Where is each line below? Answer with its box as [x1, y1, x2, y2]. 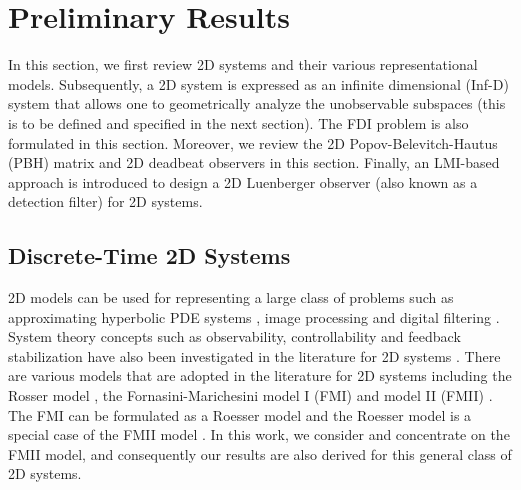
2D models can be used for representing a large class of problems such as [8, 287, 454, 308]
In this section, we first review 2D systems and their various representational [8, 54, 478, 75]
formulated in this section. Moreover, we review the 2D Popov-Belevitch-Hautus [8, 132, 498, 153]
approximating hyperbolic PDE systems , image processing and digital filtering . [8, 306, 500, 327]
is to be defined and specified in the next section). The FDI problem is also [8, 112, 469, 133]
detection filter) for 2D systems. [8, 191, 203, 212]
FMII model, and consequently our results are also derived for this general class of [8, 443, 512, 464]
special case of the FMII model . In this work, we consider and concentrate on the [8, 424, 510, 445]
